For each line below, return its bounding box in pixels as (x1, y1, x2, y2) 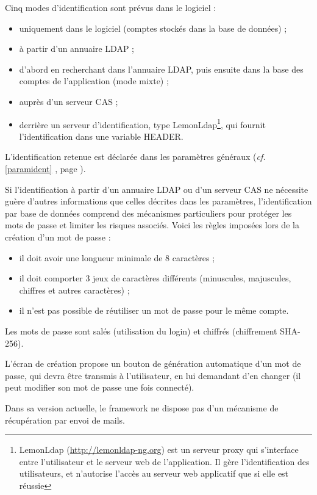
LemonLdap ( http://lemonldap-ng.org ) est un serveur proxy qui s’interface (19, 443, 299, 456)
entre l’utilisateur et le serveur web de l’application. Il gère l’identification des (19, 455, 310, 468)
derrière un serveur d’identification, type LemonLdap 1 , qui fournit (19, 116, 266, 131)
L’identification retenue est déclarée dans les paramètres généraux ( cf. (5, 150, 266, 163)
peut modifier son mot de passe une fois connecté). (5, 381, 194, 394)
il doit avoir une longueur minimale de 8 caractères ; (19, 251, 215, 264)
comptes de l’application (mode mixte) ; (19, 74, 169, 87)
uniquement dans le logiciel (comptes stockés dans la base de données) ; (19, 21, 287, 34)
